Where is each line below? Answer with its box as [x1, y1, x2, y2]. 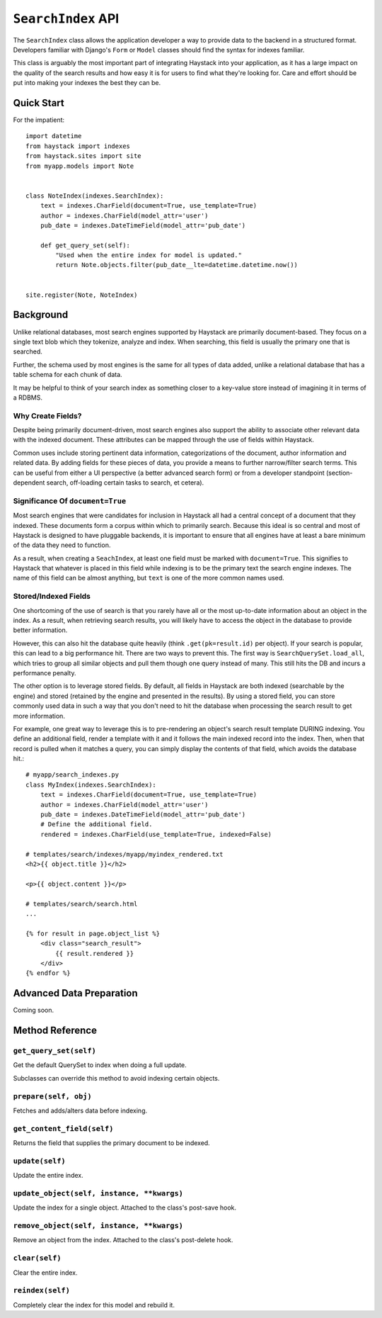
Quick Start [13, 96, 64, 109]
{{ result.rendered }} [55, 950, 134, 957]
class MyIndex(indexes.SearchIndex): [25, 780, 157, 789]
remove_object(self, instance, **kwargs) [13, 1221, 184, 1231]
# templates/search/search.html [25, 900, 138, 908]
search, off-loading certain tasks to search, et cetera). [46, 478, 204, 487]
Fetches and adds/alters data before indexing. [13, 1106, 148, 1115]
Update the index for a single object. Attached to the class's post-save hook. [13, 1203, 237, 1212]
